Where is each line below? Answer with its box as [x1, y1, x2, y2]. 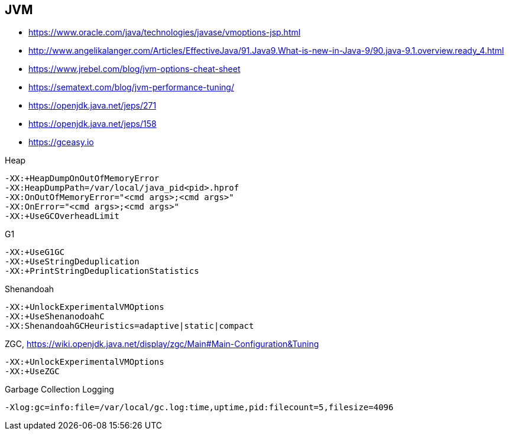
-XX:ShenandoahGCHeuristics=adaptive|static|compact [5, 321, 254, 331]
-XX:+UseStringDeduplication [5, 257, 140, 267]
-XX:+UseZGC [5, 367, 60, 377]
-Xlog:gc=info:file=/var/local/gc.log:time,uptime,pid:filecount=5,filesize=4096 [5, 403, 394, 413]
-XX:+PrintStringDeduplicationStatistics [5, 266, 199, 276]
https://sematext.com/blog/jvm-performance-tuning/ [28, 82, 234, 93]
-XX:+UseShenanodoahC [5, 312, 105, 322]
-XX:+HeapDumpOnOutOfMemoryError [5, 174, 160, 184]
